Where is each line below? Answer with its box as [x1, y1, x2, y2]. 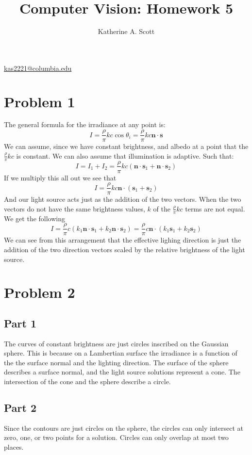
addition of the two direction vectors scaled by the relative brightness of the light [4, 244, 245, 254]
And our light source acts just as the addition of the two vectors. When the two [4, 194, 241, 204]
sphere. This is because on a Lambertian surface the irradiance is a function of [4, 348, 237, 358]
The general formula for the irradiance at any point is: [4, 119, 166, 130]
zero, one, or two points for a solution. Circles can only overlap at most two [4, 432, 229, 442]
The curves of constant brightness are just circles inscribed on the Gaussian [4, 338, 229, 348]
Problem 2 [4, 282, 75, 302]
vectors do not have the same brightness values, [4, 203, 145, 213]
